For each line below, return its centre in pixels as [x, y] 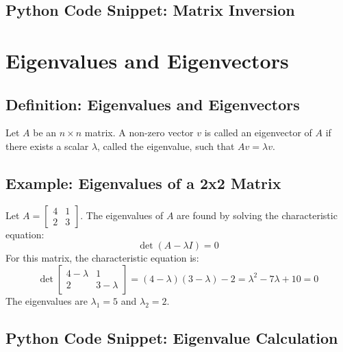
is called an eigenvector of [258, 133]
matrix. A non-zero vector [139, 133]
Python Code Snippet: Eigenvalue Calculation [172, 337]
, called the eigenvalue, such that [166, 146]
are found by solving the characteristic [257, 215]
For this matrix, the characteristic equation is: [102, 258]
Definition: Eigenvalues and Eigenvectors [153, 104]
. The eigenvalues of [122, 215]
